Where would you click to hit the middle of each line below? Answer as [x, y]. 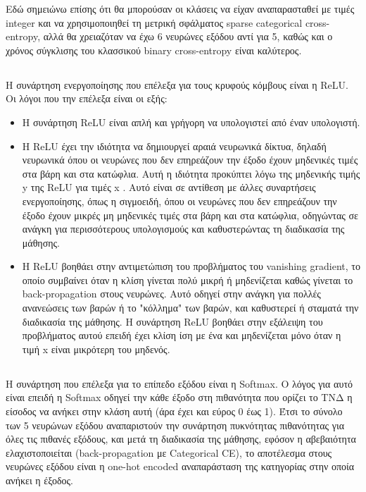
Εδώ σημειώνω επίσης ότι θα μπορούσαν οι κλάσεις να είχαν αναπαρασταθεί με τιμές [180, 8]
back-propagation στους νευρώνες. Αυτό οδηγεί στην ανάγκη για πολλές [171, 294]
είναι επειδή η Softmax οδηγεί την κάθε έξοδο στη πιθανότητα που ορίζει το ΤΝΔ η [179, 397]
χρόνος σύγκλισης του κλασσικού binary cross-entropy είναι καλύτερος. [154, 50]
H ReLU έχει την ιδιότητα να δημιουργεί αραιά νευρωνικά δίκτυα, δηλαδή [174, 146]
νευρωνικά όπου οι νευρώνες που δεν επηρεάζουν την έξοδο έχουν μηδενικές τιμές [190, 160]
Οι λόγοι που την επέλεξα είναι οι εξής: [87, 98]
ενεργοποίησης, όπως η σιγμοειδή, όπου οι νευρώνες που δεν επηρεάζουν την [179, 201]
